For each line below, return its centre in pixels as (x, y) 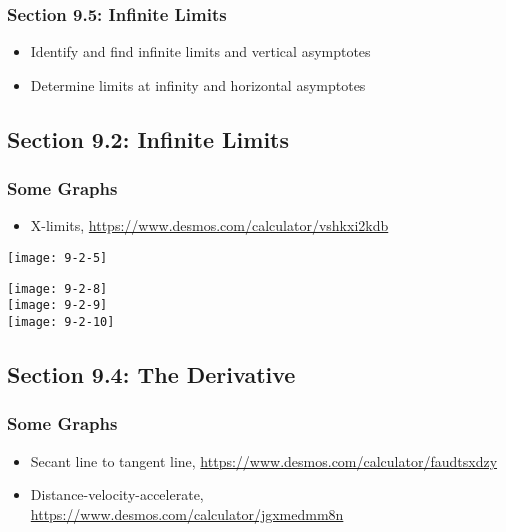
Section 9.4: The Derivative (151, 374)
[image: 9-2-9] (57, 305)
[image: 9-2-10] (61, 321)
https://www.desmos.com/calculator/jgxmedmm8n (187, 513)
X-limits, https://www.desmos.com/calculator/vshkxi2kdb (209, 225)
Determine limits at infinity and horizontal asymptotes (198, 84)
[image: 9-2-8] (57, 288)
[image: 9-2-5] (57, 258)
